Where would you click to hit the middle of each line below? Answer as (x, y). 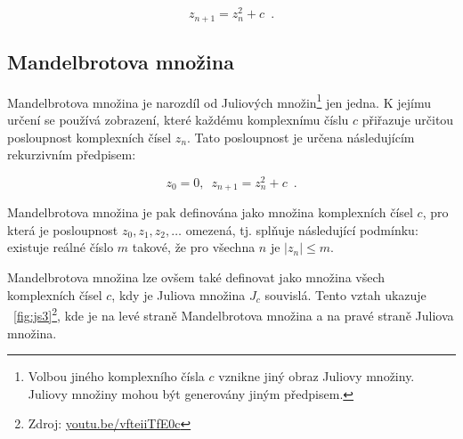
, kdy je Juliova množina (179, 294)
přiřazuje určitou (408, 119)
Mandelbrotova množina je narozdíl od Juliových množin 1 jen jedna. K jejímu (219, 101)
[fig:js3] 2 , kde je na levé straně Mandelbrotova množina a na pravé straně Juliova (234, 314)
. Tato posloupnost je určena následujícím (301, 137)
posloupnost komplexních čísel (89, 137)
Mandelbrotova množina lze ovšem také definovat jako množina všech (196, 277)
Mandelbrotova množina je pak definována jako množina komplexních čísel (210, 212)
